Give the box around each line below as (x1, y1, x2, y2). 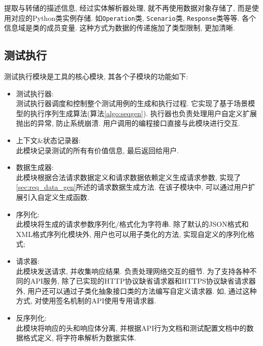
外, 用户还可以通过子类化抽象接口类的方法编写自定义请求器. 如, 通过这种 (16, 285, 257, 296)
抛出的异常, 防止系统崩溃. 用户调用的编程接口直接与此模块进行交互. (16, 118, 240, 128)
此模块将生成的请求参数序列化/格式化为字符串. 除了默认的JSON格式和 (16, 219, 249, 229)
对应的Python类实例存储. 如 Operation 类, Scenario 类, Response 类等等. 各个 (11, 12, 256, 23)
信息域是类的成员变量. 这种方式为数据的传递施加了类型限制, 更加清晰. (4, 22, 235, 33)
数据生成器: (16, 162, 54, 172)
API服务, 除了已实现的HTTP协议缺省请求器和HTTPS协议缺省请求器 (30, 275, 256, 286)
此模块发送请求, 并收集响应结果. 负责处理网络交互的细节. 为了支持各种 (16, 265, 250, 276)
